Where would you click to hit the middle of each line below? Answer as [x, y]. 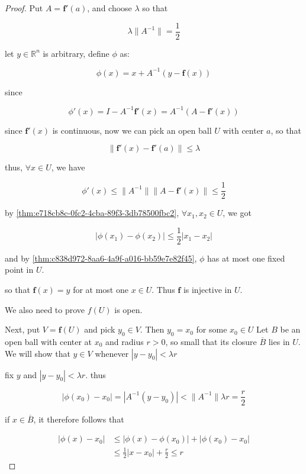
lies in [279, 341]
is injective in [207, 289]
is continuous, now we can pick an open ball [132, 130]
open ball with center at [49, 341]
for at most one [101, 289]
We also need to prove [45, 309]
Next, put [22, 329]
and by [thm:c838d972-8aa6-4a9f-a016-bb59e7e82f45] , [101, 258]
